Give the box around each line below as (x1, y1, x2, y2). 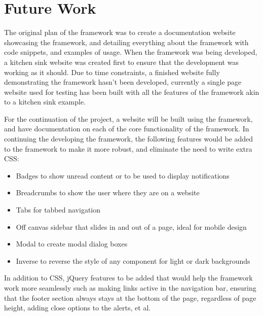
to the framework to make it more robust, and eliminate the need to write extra (4, 143, 252, 154)
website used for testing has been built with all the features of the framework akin (4, 86, 259, 97)
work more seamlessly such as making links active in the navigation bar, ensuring (4, 283, 256, 293)
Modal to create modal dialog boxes (16, 238, 128, 249)
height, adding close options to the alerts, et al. (4, 302, 151, 313)
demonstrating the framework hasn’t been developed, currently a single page (4, 77, 242, 87)
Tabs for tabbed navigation (16, 204, 101, 215)
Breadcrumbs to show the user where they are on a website (16, 187, 200, 198)
